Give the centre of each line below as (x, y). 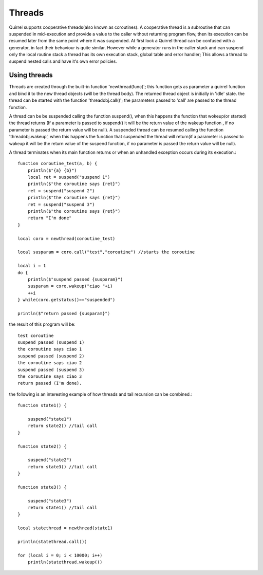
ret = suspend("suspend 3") (61, 204)
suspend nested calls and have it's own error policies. (63, 61)
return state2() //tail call (62, 426)
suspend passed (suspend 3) (51, 370)
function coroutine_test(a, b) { (57, 164)
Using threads (31, 75)
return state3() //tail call (62, 467)
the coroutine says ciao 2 (50, 363)
